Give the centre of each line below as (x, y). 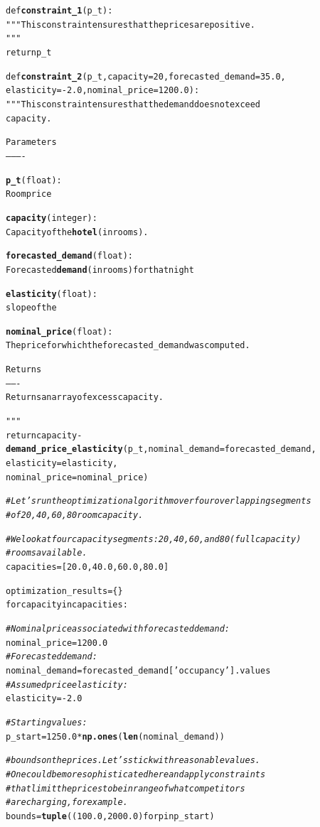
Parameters (31, 142)
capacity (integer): (52, 218)
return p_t (29, 52)
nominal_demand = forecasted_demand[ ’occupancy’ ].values (138, 670)
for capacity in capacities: (67, 605)
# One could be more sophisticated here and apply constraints (136, 774)
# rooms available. (47, 553)
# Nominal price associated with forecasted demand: (118, 628)
